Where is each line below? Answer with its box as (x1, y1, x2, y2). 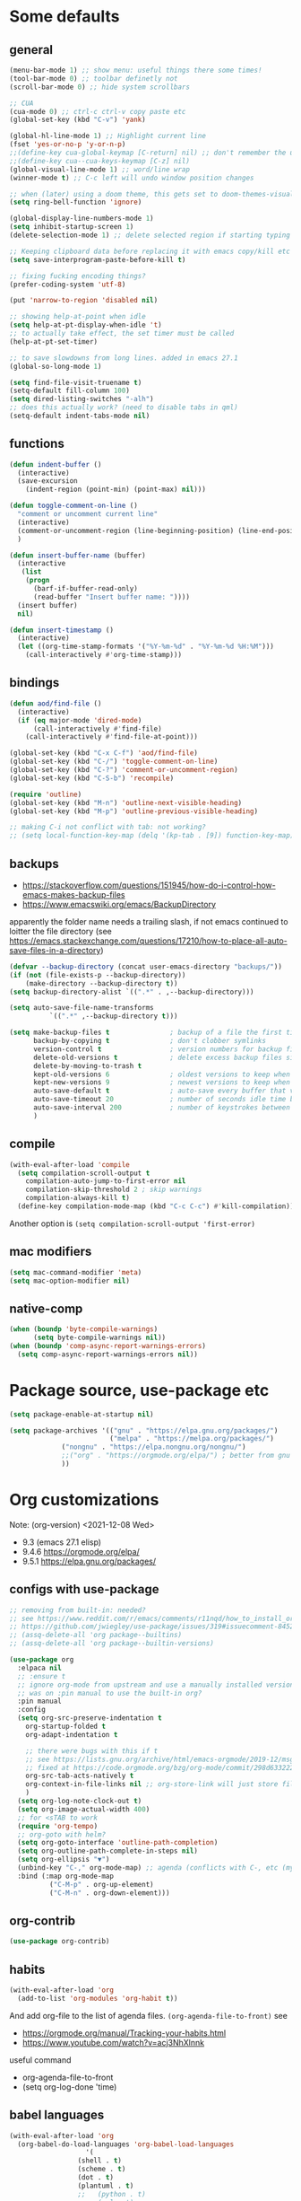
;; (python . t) (77, 2189, 146, 2198)
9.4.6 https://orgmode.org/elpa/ (21, 1546, 141, 1556)
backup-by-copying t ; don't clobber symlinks (32, 1037, 267, 1046)
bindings (9, 675, 60, 690)
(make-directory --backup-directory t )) (25, 978, 178, 988)
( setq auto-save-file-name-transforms (9, 1004, 154, 1013)
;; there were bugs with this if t (25, 1746, 159, 1756)
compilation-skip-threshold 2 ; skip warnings (25, 1185, 202, 1195)
